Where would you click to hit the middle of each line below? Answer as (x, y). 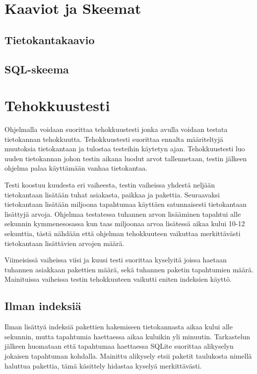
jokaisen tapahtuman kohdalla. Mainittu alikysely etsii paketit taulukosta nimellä (128, 355)
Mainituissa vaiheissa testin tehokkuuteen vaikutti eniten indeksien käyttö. (118, 279)
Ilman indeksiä (43, 306)
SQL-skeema (37, 69)
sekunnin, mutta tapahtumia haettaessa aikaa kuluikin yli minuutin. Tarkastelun (128, 336)
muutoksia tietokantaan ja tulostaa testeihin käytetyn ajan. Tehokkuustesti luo (125, 149)
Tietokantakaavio (50, 39)
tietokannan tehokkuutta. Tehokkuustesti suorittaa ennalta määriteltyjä (114, 139)
